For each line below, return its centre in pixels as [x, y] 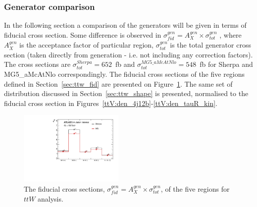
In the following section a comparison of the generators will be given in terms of [125, 25]
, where [231, 34]
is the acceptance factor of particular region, [86, 45]
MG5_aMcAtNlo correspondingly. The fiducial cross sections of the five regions [125, 74]
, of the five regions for [195, 188]
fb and [125, 64]
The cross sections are [37, 64]
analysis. [51, 199]
